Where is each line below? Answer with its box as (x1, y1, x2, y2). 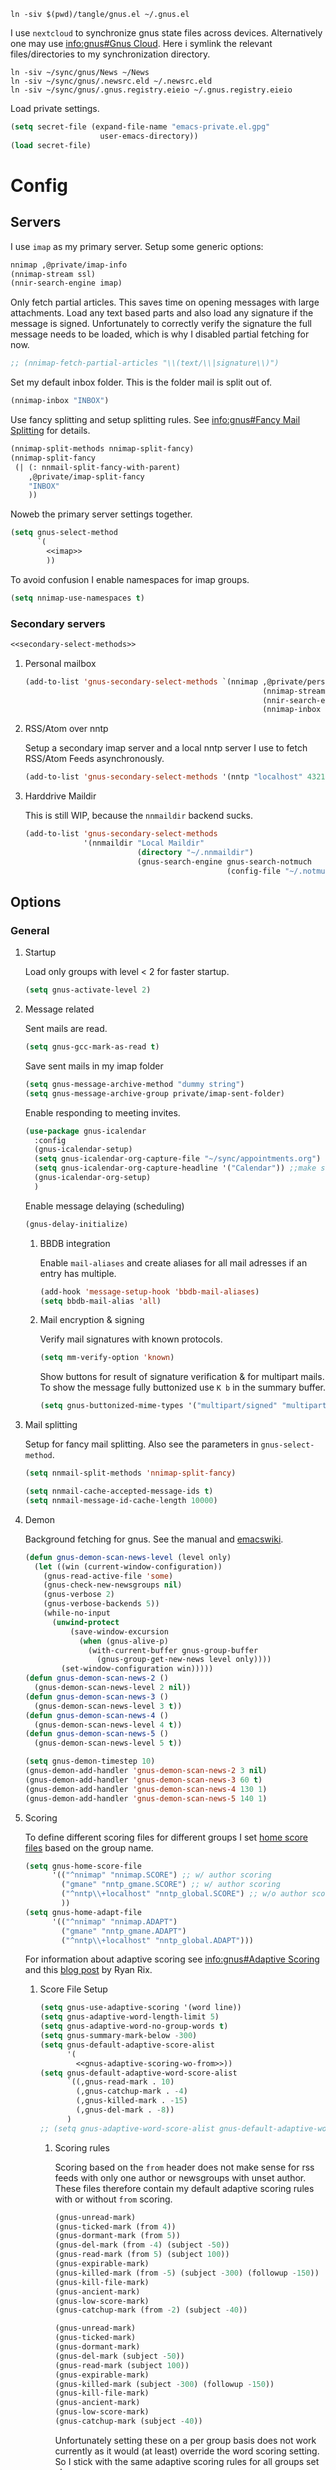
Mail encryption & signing (39, 1314, 145, 1326)
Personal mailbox (24, 657, 97, 669)
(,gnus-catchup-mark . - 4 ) (75, 2086, 188, 2097)
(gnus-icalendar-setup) (34, 1145, 133, 1155)
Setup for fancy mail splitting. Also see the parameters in (24, 1438, 259, 1450)
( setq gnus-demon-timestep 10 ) (24, 1756, 156, 1767)
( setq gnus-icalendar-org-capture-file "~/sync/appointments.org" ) (34, 1154, 322, 1164)
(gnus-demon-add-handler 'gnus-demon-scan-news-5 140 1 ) (24, 1793, 268, 1804)
